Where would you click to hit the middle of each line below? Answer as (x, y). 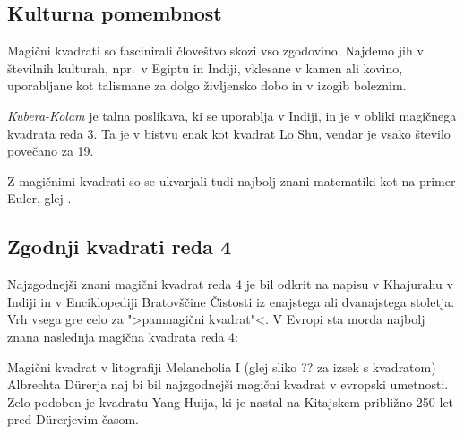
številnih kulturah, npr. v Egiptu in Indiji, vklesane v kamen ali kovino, (205, 68)
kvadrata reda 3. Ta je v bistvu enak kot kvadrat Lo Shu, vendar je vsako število (229, 133)
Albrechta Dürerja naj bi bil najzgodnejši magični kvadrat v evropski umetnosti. (228, 384)
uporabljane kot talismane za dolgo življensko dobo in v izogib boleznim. (207, 85)
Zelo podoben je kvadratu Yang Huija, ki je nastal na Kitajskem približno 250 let (231, 401)
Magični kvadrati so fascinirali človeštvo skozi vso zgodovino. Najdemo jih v (215, 51)
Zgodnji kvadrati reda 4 (119, 247)
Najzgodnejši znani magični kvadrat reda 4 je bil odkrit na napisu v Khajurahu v (230, 284)
